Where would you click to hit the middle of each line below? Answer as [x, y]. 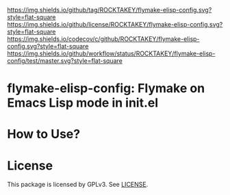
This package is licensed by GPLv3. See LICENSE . [78, 185]
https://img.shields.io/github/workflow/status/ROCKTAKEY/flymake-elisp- [111, 53]
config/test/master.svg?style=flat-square [65, 61]
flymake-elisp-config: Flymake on [106, 89]
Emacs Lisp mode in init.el [83, 103]
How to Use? [44, 134]
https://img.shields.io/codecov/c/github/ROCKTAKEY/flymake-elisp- [103, 39]
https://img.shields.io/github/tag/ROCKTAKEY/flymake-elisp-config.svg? [110, 10]
